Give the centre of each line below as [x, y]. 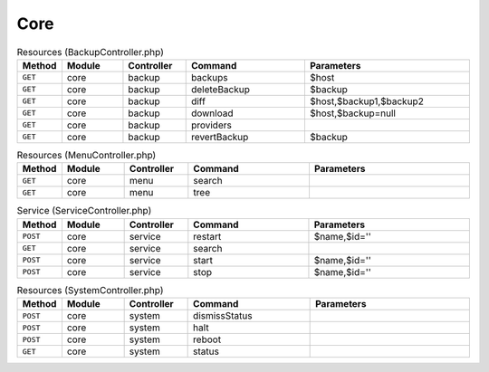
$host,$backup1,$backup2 [367, 101]
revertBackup [220, 137]
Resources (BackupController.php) [91, 52]
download [212, 113]
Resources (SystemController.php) [90, 290]
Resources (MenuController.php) [86, 156]
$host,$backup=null [352, 113]
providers [211, 125]
